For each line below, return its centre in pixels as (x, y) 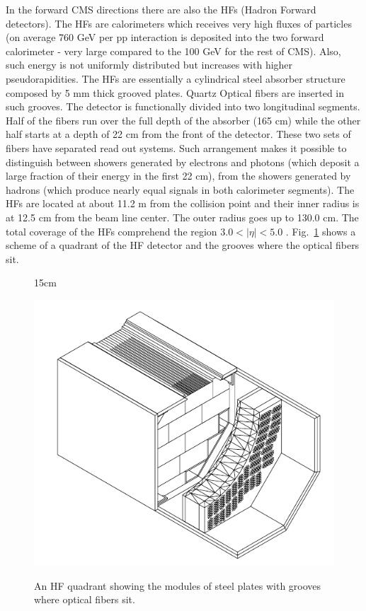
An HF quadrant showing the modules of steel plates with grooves (178, 585)
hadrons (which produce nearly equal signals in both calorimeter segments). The (180, 189)
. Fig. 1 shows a (321, 231)
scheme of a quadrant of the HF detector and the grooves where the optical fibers (183, 245)
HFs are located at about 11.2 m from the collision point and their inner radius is (183, 203)
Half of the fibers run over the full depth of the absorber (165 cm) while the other (183, 120)
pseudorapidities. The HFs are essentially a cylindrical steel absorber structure (176, 78)
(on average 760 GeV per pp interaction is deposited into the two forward (165, 37)
